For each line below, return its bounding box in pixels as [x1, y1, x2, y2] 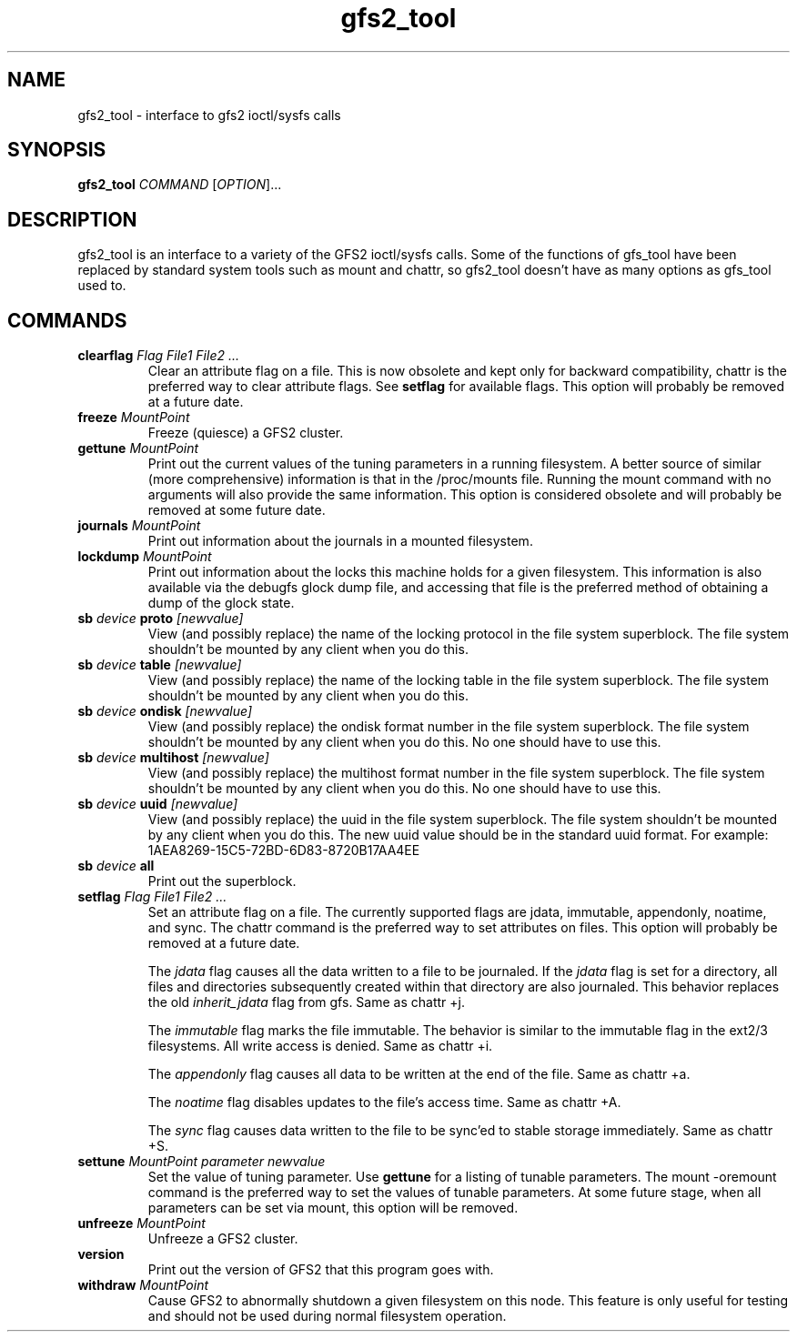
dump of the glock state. [147, 595, 295, 611]
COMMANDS [7, 308, 127, 332]
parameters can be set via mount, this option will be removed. [147, 1200, 519, 1216]
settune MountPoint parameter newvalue [77, 1153, 326, 1170]
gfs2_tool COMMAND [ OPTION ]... [77, 176, 282, 193]
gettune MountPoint [77, 440, 199, 457]
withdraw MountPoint [77, 1277, 209, 1294]
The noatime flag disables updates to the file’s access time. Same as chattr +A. [147, 1094, 621, 1111]
